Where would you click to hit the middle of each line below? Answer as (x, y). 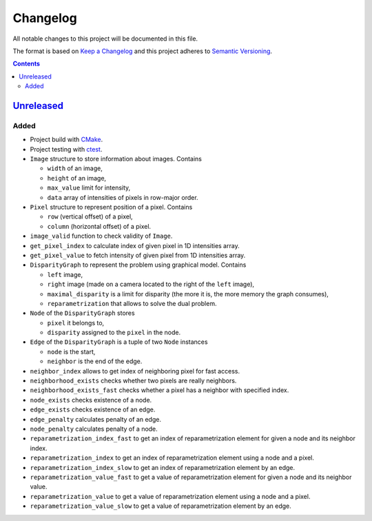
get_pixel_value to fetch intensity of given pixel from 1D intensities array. (138, 255)
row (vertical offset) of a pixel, (90, 216)
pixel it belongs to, (76, 323)
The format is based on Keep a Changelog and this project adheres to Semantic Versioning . (142, 51)
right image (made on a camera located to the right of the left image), (151, 284)
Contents (27, 64)
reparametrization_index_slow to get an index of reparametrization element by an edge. (163, 467)
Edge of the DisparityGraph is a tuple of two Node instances (119, 342)
